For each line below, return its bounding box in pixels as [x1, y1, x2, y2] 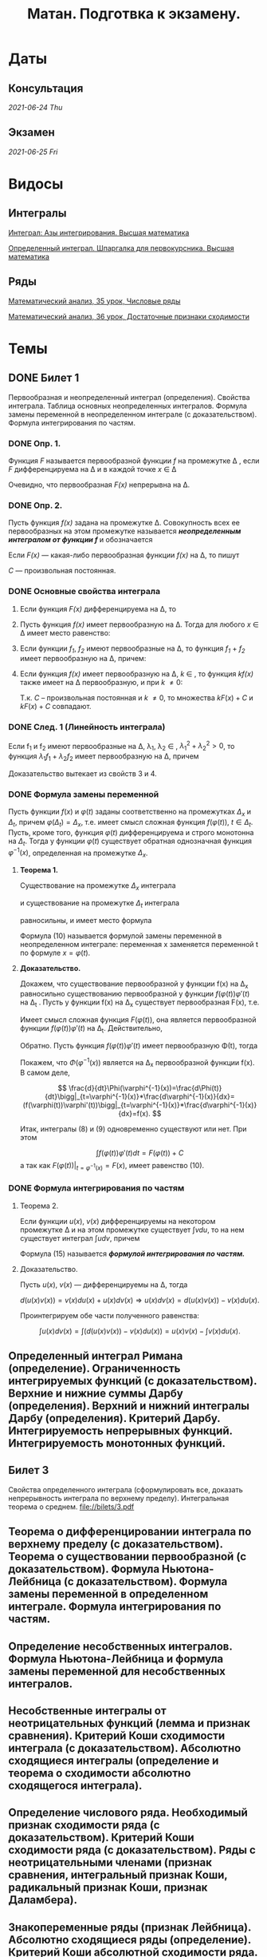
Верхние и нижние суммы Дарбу [8, 1386, 183, 1400]
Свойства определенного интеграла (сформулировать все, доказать [8, 1484, 243, 1494]
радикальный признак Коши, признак [8, 1881, 208, 1895]
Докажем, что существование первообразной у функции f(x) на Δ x [19, 979, 249, 990]
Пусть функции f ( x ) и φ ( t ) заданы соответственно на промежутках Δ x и [8, 807, 251, 818]
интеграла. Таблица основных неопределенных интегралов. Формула [8, 401, 247, 410]
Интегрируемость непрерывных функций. [8, 1424, 233, 1437]
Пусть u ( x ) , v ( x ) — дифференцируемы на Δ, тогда [19, 1279, 188, 1289]
